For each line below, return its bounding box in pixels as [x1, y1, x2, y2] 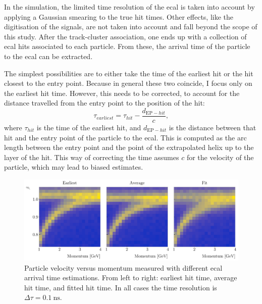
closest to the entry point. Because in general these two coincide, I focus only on [4, 78, 252, 88]
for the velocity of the [186, 151, 254, 162]
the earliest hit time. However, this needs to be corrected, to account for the [4, 87, 240, 98]
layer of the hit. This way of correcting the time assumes [4, 151, 179, 162]
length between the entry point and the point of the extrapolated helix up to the [4, 142, 254, 153]
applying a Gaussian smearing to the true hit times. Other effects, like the [4, 11, 234, 22]
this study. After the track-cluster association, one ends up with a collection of [4, 31, 247, 41]
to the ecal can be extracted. [4, 50, 93, 61]
